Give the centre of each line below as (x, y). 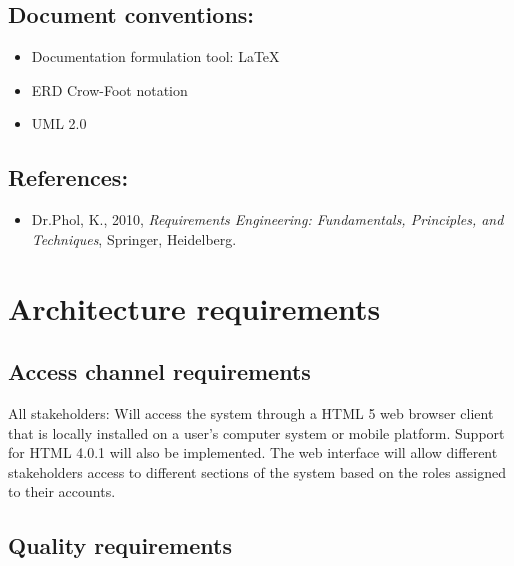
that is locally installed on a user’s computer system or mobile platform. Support (256, 432)
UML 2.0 (59, 123)
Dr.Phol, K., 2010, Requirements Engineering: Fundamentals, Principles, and (267, 219)
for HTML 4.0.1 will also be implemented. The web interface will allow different (253, 452)
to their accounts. (62, 491)
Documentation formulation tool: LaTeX (155, 56)
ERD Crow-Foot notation (109, 89)
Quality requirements (120, 545)
